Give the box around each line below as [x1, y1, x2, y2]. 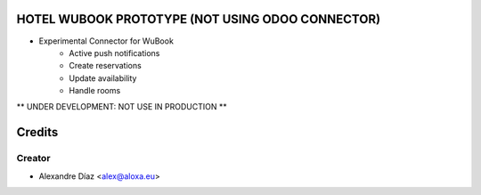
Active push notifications [69, 47, 160, 58]
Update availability [69, 72, 137, 84]
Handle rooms [69, 85, 121, 96]
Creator [16, 152, 51, 165]
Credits [16, 125, 59, 140]
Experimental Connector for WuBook [38, 36, 174, 46]
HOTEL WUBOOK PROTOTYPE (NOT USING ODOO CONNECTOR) [16, 12, 381, 27]
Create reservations [69, 61, 142, 71]
